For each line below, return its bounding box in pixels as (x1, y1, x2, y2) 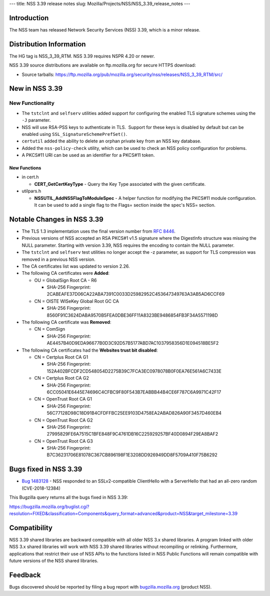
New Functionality (9, 100, 55, 107)
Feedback (9, 571, 41, 579)
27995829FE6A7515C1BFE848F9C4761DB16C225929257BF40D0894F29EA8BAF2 (46, 431, 218, 437)
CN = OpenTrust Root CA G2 (34, 417, 93, 423)
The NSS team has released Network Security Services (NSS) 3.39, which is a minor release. (9, 26, 200, 32)
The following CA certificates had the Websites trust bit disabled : (21, 347, 158, 353)
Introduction (9, 13, 49, 22)
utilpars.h (21, 188, 41, 194)
